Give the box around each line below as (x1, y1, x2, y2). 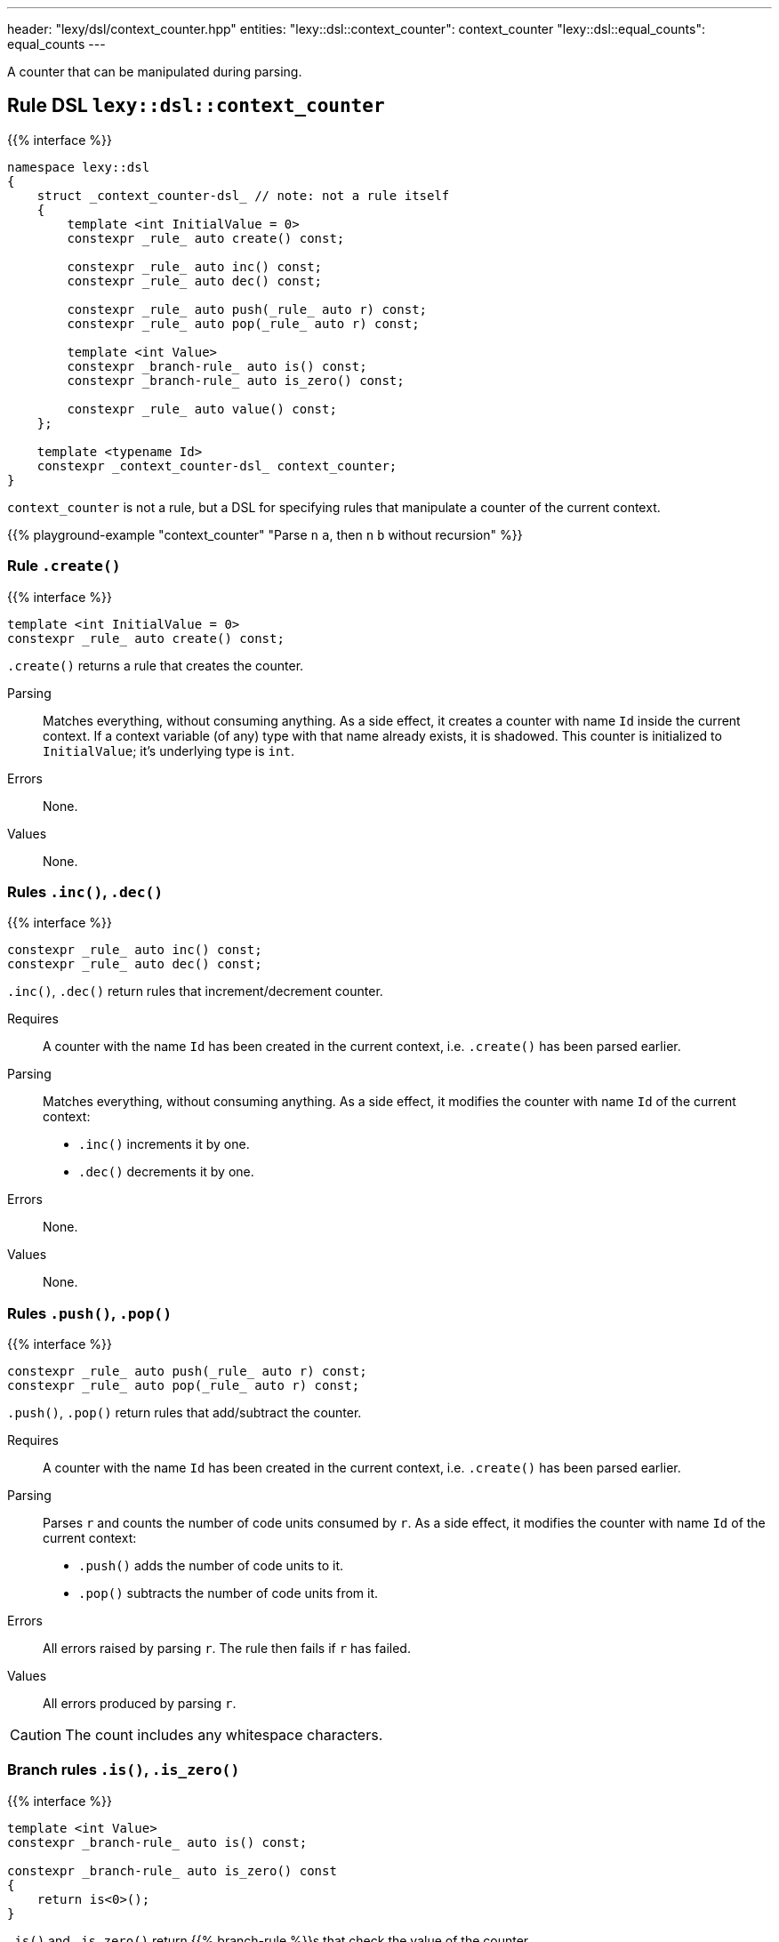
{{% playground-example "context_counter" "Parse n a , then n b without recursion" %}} (7, 526, 523, 542)
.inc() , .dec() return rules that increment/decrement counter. (7, 983, 383, 999)
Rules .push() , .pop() (7, 1304, 173, 1322)
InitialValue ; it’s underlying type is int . (43, 742, 294, 758)
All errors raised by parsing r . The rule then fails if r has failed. (43, 1641, 411, 1657)
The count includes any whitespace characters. (65, 1726, 383, 1745)
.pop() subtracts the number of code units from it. (78, 1585, 379, 1601)
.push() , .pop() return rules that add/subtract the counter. (7, 1405, 362, 1421)
